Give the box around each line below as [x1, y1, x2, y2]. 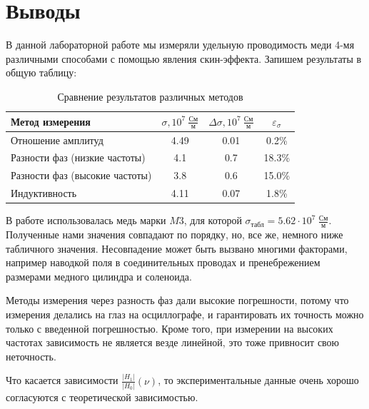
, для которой [183, 213, 242, 228]
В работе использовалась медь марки [6, 213, 166, 228]
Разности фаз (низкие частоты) [11, 150, 146, 165]
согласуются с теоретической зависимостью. [6, 390, 198, 404]
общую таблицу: [6, 65, 77, 80]
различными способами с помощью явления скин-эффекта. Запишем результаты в [6, 51, 362, 66]
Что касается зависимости [6, 373, 118, 388]
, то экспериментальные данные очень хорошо [158, 373, 359, 388]
